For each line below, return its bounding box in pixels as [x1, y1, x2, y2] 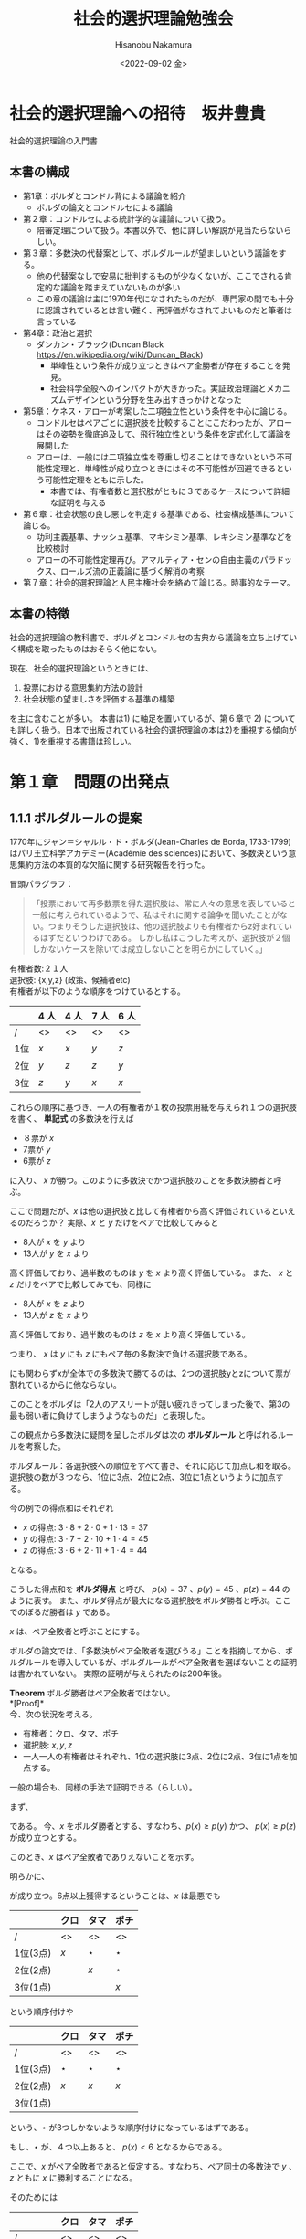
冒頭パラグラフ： [9, 879, 74, 890]
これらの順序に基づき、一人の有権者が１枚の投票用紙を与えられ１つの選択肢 [9, 1102, 298, 1113]
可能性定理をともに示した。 [44, 474, 149, 485]
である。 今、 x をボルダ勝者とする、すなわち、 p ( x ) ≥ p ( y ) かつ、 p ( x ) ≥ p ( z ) [9, 1821, 297, 1832]
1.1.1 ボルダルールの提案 [9, 810, 142, 826]
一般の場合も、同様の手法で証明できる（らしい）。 [9, 1782, 198, 1793]
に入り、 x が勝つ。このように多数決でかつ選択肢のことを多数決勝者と [9, 1175, 274, 1186]
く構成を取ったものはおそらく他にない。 [9, 643, 162, 654]
